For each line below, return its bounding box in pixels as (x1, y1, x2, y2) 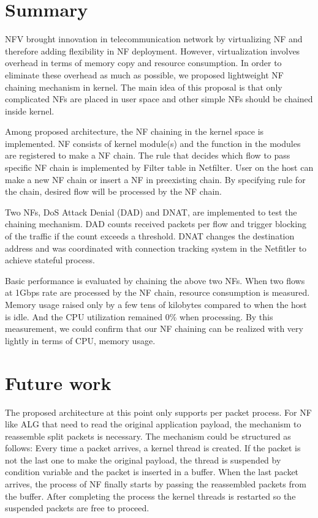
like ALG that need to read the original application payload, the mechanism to (5, 418, 301, 430)
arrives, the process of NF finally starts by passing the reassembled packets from (5, 478, 306, 490)
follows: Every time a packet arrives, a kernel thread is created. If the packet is (5, 441, 301, 454)
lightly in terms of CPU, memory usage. (5, 334, 156, 347)
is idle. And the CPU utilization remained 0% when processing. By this (5, 310, 273, 323)
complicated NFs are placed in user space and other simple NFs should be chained (5, 92, 313, 105)
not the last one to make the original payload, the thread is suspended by (5, 453, 281, 466)
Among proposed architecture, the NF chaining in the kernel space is (5, 125, 264, 138)
